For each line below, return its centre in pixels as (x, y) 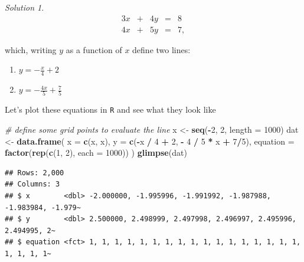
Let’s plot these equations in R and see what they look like (110, 109)
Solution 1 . (24, 7)
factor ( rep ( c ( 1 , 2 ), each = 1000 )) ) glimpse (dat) (96, 153)
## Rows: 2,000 (35, 173)
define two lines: (161, 49)
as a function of (94, 49)
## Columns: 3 (32, 184)
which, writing (31, 49)
